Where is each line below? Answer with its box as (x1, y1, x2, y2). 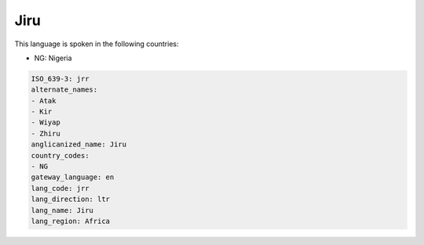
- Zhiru (31, 129, 60, 138)
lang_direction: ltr (31, 195, 110, 204)
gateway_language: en (31, 173, 115, 182)
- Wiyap (31, 118, 60, 127)
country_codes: (31, 151, 90, 160)
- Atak (31, 96, 57, 105)
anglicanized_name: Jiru (31, 140, 127, 149)
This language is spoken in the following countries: (14, 39, 179, 49)
